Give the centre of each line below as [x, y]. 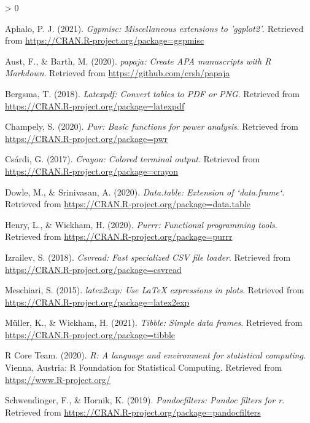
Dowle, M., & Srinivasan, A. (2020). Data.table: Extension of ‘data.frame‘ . [145, 192]
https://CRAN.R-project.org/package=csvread [93, 269]
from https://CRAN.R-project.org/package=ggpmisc [105, 40]
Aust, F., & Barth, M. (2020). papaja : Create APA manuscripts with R [138, 61]
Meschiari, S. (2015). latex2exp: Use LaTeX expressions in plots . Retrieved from [155, 290]
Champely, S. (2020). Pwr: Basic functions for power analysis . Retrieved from [152, 126]
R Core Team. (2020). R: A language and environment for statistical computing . [155, 355]
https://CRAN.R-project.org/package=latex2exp [97, 302]
